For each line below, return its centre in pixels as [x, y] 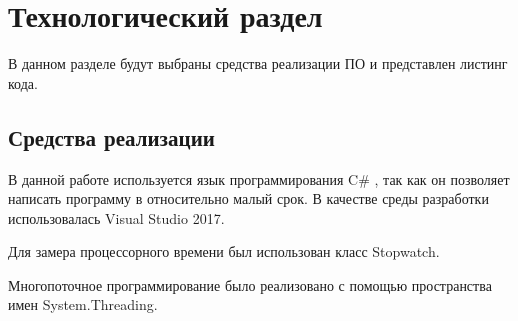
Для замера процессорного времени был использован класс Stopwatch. [224, 251]
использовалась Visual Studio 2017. [116, 217]
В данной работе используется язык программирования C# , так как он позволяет [259, 178]
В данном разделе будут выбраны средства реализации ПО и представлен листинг [258, 63]
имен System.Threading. [83, 304]
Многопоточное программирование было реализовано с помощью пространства [250, 284]
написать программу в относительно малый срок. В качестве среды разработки [248, 198]
